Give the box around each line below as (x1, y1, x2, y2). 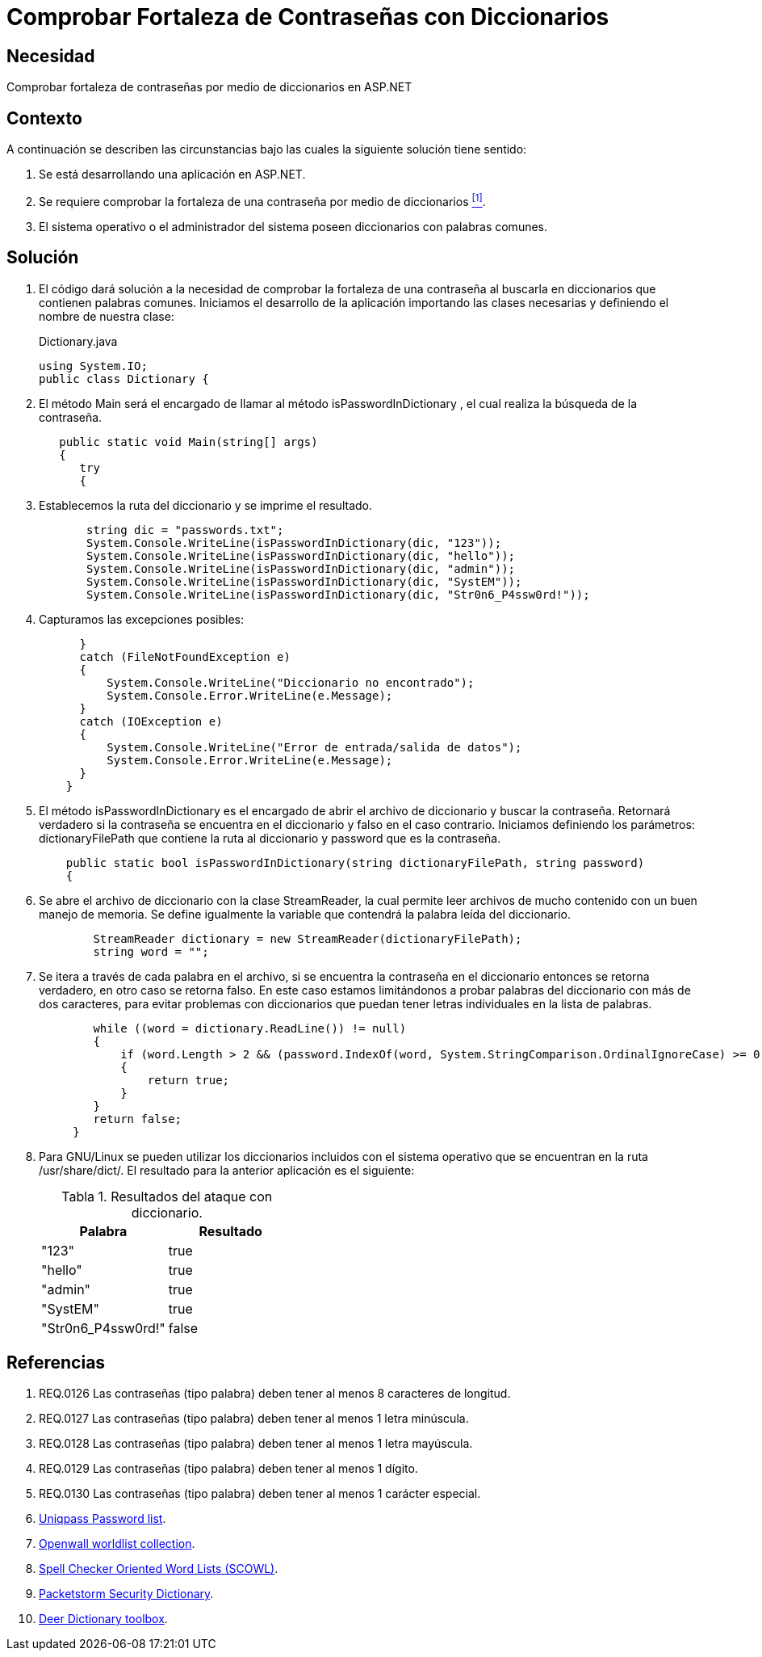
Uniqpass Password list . (39, 1512, 166, 1526)
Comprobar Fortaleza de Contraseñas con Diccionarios (6, 3, 609, 31)
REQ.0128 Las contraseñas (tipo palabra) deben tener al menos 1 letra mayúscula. (39, 1436, 473, 1451)
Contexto (6, 107, 82, 128)
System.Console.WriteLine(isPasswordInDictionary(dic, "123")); (86, 536, 502, 549)
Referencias (6, 1352, 106, 1373)
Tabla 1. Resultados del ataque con (61, 1188, 273, 1205)
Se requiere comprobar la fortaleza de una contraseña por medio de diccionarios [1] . (39, 192, 486, 208)
